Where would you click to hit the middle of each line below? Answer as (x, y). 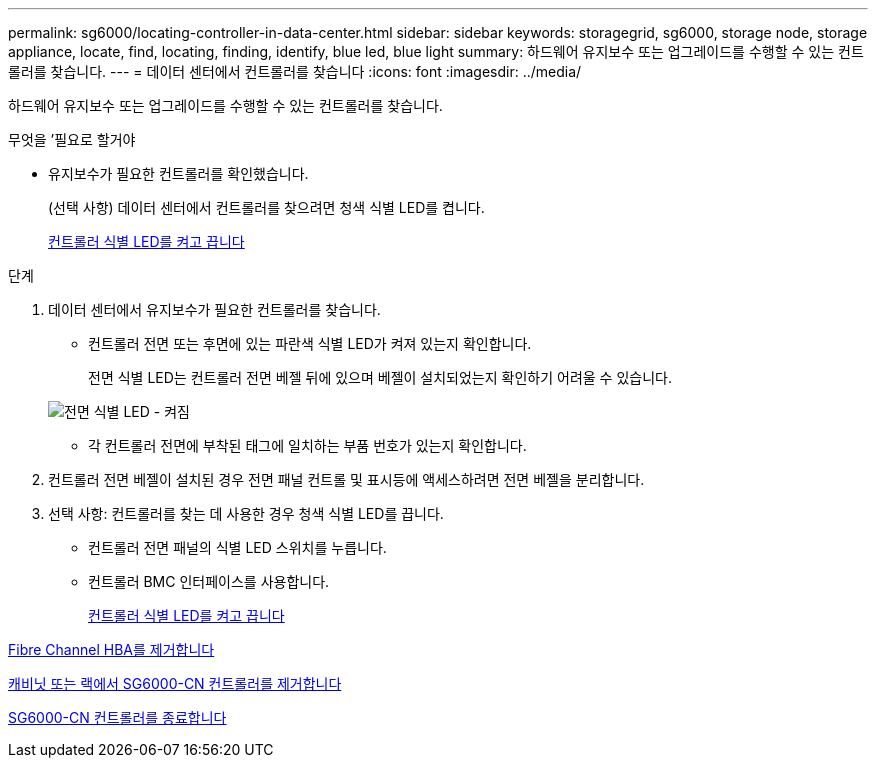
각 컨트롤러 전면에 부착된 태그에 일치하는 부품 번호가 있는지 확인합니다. (307, 445)
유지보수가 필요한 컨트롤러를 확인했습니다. (178, 173)
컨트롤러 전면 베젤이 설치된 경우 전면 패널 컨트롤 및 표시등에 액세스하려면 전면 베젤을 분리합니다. (346, 479)
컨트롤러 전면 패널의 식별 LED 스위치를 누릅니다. (237, 547)
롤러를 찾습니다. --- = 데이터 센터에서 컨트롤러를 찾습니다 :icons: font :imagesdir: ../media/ (295, 71)
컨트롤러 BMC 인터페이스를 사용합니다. (209, 581)
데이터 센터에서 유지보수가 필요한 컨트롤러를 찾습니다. (214, 309)
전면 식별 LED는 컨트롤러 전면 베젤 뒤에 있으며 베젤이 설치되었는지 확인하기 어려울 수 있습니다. (380, 377)
